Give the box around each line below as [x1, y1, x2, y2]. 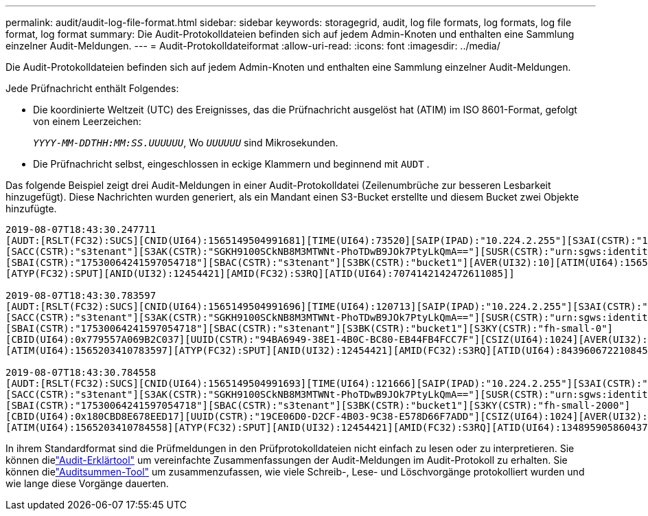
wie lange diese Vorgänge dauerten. [5, 478, 169, 489]
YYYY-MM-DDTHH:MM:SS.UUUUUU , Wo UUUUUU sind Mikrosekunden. [33, 137, 338, 148]
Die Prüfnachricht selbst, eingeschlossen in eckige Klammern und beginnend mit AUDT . [33, 158, 430, 170]
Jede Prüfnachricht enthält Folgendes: [5, 82, 179, 94]
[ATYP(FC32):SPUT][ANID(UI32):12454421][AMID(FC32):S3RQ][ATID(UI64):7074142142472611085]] [5, 268, 515, 279]
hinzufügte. [5, 203, 57, 214]
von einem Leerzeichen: [33, 115, 141, 127]
